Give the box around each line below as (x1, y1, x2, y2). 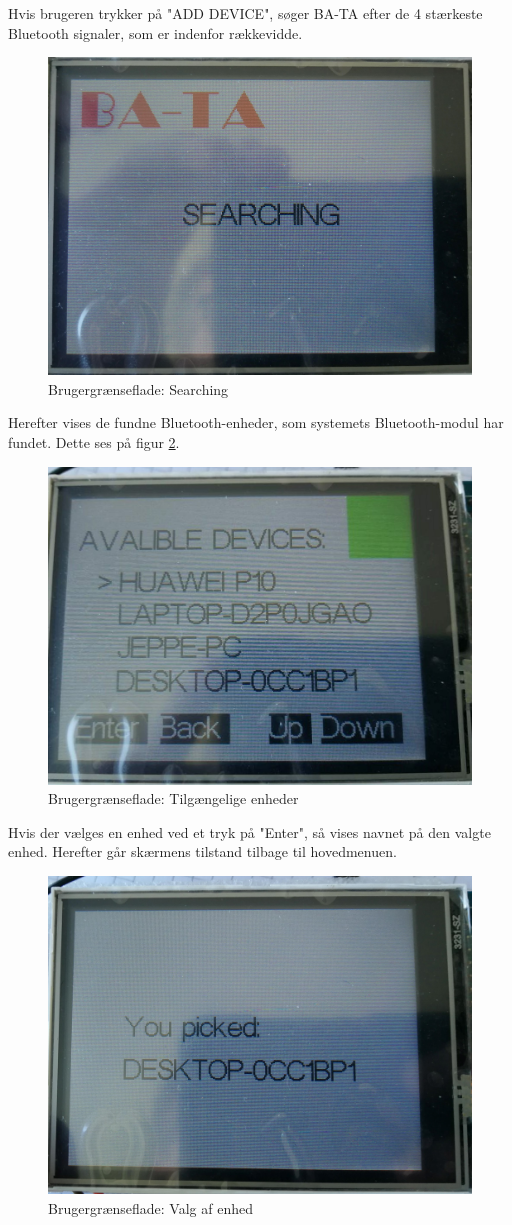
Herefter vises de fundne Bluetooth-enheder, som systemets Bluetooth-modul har (8, 412, 504, 433)
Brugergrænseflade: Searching (48, 378, 229, 399)
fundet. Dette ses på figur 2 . (8, 431, 180, 452)
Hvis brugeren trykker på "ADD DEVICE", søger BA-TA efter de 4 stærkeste (8, 3, 483, 23)
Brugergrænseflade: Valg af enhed (48, 1197, 253, 1218)
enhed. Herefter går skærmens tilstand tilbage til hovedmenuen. (8, 841, 397, 862)
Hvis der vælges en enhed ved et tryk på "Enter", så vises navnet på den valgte (8, 821, 491, 842)
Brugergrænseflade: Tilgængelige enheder (48, 788, 299, 809)
